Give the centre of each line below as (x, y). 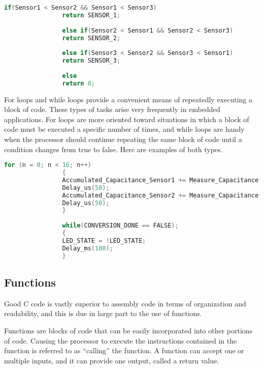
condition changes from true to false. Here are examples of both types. (113, 149)
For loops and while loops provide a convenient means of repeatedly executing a (128, 99)
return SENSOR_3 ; (91, 61)
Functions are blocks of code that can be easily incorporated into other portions (128, 330)
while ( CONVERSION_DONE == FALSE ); (120, 226)
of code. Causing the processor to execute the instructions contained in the (121, 340)
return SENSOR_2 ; (91, 38)
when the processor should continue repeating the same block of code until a (123, 139)
